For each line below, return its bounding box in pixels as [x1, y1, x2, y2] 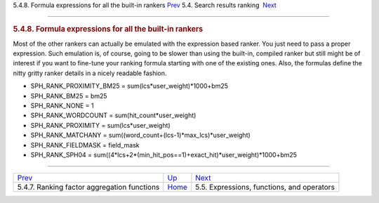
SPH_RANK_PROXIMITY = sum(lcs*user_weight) [30, 121, 171, 129]
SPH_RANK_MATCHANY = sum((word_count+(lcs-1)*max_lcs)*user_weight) [30, 131, 251, 140]
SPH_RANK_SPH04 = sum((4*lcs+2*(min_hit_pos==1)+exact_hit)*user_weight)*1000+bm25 [30, 150, 298, 159]
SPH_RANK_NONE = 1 [30, 102, 94, 110]
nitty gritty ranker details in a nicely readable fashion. [13, 69, 167, 77]
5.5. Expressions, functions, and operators [195, 183, 335, 192]
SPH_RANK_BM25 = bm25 [30, 91, 108, 100]
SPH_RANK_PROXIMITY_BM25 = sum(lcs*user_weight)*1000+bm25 [30, 81, 228, 91]
